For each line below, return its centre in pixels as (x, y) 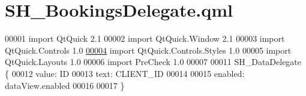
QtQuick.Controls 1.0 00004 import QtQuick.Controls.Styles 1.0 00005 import (148, 50)
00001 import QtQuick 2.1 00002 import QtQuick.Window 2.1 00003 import (145, 38)
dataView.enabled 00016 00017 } (65, 85)
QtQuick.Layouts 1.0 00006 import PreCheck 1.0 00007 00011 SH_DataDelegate (153, 62)
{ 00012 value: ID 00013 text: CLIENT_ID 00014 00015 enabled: (125, 73)
